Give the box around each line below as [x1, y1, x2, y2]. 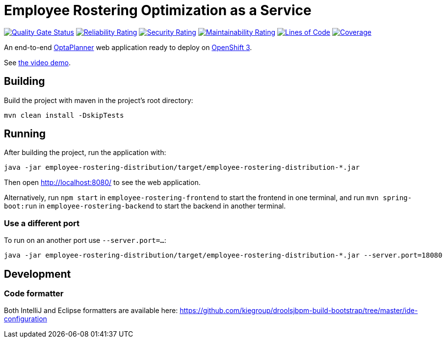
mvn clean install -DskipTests [4, 111, 124, 119]
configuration [4, 315, 47, 323]
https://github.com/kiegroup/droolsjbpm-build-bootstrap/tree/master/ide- [180, 306, 418, 315]
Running [4, 128, 46, 140]
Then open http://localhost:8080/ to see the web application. [4, 178, 201, 187]
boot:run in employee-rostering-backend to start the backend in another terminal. [4, 202, 286, 210]
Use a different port [4, 218, 79, 228]
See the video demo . [4, 58, 71, 67]
